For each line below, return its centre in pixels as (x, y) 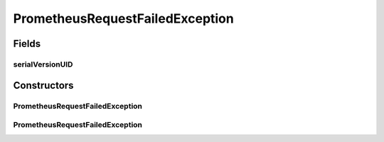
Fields (27, 44)
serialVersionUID (43, 64)
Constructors (43, 85)
